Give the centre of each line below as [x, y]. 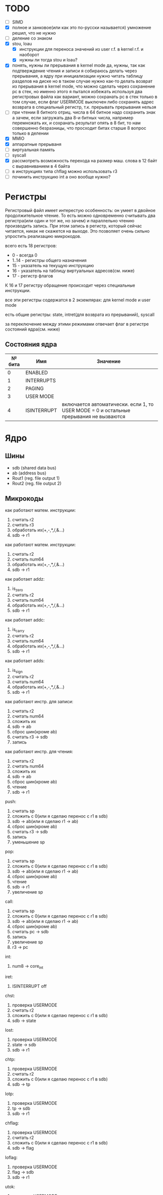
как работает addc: [25, 620]
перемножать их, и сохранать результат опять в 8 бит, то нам [76, 123]
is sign [17, 671]
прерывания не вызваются [94, 416]
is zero [17, 589]
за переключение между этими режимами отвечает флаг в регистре [77, 324]
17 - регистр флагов [33, 275]
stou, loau [22, 44]
